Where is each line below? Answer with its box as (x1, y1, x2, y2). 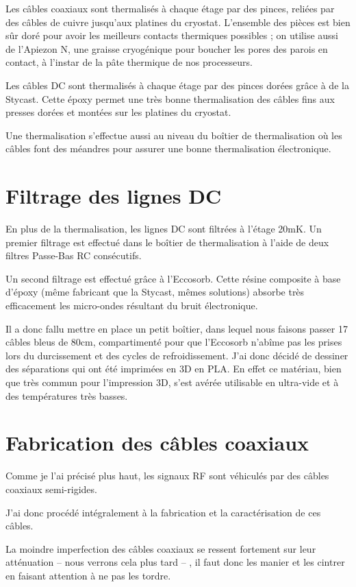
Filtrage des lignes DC (5, 182, 222, 210)
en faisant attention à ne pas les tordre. (5, 568, 171, 582)
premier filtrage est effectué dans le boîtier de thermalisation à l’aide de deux (5, 235, 329, 249)
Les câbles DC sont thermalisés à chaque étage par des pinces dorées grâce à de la (5, 77, 349, 92)
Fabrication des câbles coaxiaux (5, 429, 309, 457)
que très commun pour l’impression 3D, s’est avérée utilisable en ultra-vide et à (5, 375, 339, 389)
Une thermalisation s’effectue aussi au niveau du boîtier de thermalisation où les (5, 128, 342, 142)
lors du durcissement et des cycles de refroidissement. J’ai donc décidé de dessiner (5, 348, 348, 362)
